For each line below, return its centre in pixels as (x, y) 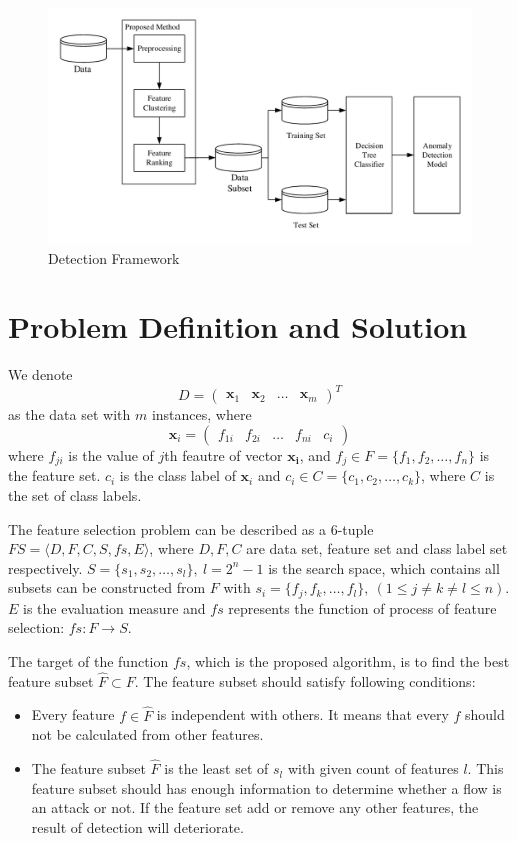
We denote (40, 374)
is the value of (111, 455)
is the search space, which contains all (384, 567)
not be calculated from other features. (147, 734)
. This (485, 768)
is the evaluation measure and (114, 607)
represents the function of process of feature (362, 607)
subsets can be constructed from (107, 587)
